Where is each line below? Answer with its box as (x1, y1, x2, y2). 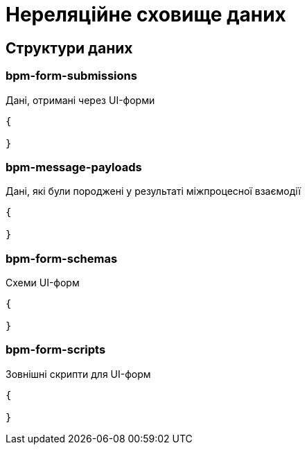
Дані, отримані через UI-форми (6, 94, 155, 106)
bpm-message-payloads (6, 159, 142, 174)
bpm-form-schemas (6, 251, 118, 266)
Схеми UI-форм (6, 277, 80, 289)
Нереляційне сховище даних (6, 3, 286, 26)
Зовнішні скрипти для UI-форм (6, 367, 151, 380)
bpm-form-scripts (6, 343, 106, 357)
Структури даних (6, 39, 133, 57)
